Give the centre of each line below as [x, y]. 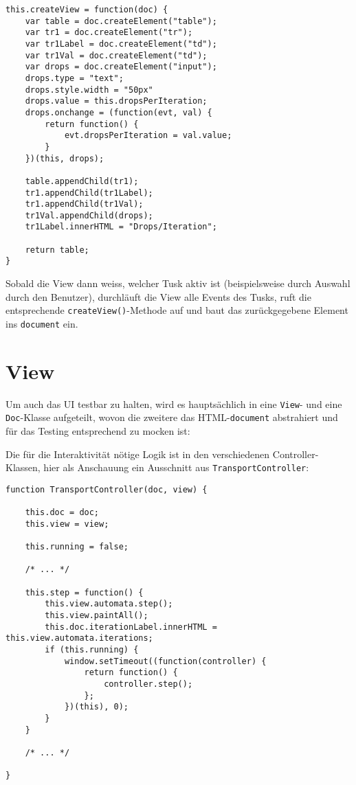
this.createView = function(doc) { [87, 10]
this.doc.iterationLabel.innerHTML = [131, 627]
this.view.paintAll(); [97, 616]
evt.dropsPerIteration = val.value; [148, 136]
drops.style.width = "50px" [89, 90]
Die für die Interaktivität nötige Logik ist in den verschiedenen [138, 454]
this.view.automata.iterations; [79, 638]
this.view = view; [67, 524]
